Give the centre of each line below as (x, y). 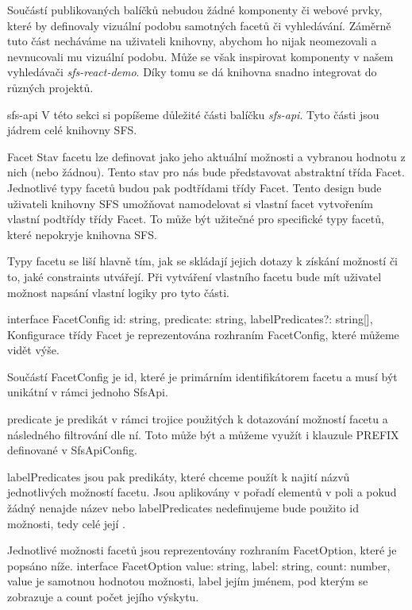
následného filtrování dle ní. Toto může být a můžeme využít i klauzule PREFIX (203, 434)
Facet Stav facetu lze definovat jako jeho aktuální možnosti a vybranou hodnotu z (206, 156)
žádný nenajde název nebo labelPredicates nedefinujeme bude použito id (183, 508)
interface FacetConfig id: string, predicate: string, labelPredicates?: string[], (190, 319)
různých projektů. (50, 87)
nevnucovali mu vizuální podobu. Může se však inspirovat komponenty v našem (200, 56)
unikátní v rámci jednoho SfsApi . (88, 392)
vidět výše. (33, 350)
